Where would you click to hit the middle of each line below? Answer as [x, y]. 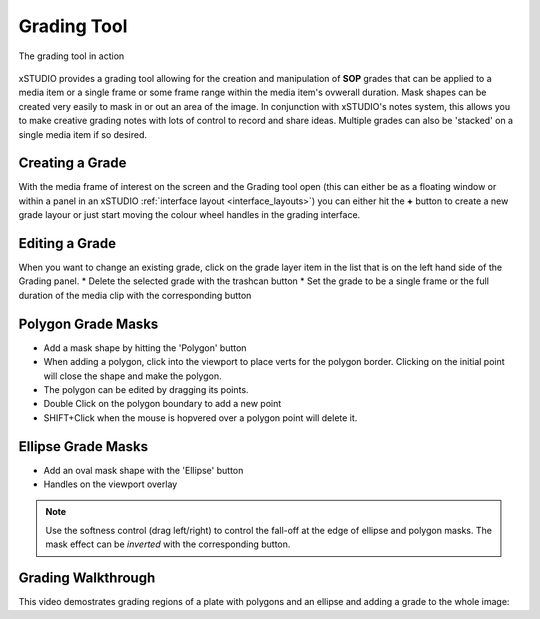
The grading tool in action [71, 56]
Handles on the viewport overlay [110, 484]
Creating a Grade [72, 163]
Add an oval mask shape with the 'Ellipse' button [143, 470]
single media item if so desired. [83, 134]
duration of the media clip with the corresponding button [135, 295]
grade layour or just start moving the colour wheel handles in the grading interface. [189, 215]
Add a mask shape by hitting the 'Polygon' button [145, 347]
